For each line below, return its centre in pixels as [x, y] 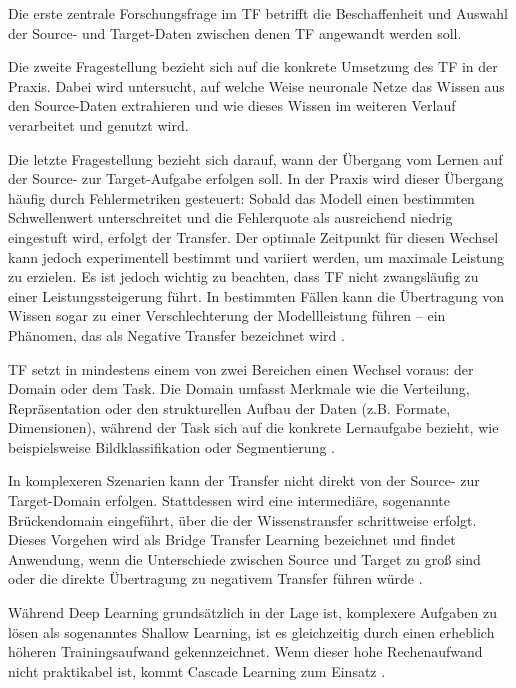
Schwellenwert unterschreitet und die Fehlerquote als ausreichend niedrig [230, 217]
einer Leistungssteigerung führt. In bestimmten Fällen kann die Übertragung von [256, 295]
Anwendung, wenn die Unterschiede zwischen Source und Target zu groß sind [244, 558]
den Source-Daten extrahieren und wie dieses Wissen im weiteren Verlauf [232, 105]
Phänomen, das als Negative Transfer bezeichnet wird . [176, 334]
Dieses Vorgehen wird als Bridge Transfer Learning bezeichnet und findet [232, 539]
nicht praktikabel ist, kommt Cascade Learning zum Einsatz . [197, 670]
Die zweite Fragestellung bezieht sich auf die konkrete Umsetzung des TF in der [253, 66]
